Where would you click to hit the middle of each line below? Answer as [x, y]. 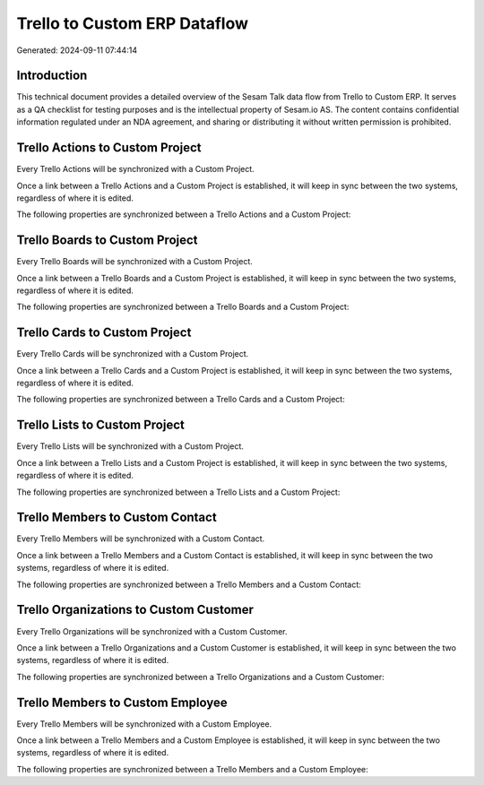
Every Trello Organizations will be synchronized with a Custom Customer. [152, 631]
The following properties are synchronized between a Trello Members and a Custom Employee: [193, 769]
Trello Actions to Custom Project [109, 148]
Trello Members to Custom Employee [122, 702]
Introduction [52, 76]
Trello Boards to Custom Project [107, 241]
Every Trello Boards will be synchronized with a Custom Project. [134, 262]
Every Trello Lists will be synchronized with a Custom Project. [130, 446]
